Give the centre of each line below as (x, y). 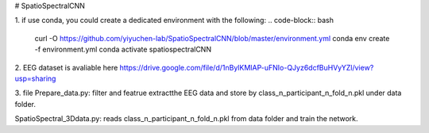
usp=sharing (35, 78)
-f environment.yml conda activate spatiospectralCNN (123, 49)
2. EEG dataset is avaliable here (66, 67)
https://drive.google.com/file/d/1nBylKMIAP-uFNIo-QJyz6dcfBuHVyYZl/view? (247, 67)
